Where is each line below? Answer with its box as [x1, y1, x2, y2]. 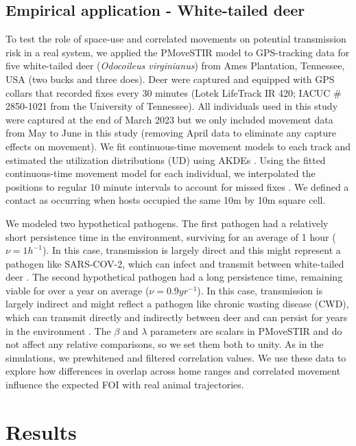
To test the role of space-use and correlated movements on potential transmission [5, 32, 346, 46]
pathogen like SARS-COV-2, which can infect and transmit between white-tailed [5, 256, 344, 270]
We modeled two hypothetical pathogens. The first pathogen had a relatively [5, 215, 329, 230]
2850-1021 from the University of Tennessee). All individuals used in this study [5, 99, 338, 113]
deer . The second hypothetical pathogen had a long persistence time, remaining [5, 270, 343, 284]
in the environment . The [5, 323, 111, 338]
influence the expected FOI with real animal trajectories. [5, 377, 244, 392]
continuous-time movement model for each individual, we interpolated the [5, 166, 316, 180]
